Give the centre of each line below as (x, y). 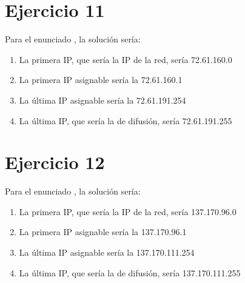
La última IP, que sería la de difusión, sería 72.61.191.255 (126, 120)
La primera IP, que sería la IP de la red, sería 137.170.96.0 (128, 211)
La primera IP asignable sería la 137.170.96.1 (103, 232)
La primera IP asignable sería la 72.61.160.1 (101, 80)
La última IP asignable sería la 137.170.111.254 (107, 252)
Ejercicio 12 (55, 162)
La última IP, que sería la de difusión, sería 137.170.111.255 (130, 272)
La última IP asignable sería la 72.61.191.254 (102, 100)
